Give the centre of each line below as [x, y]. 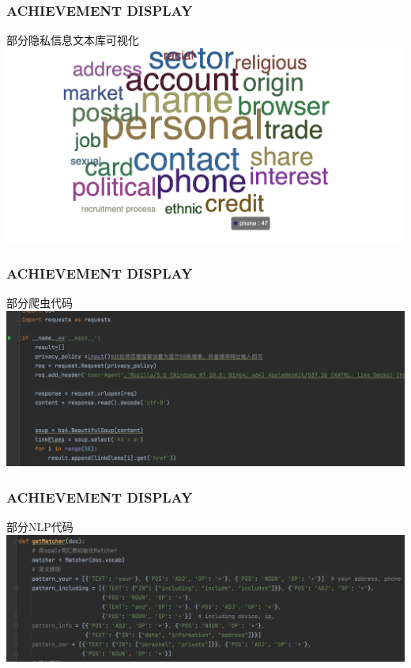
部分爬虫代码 [40, 302]
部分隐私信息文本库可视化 [73, 40]
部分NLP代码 [40, 527]
